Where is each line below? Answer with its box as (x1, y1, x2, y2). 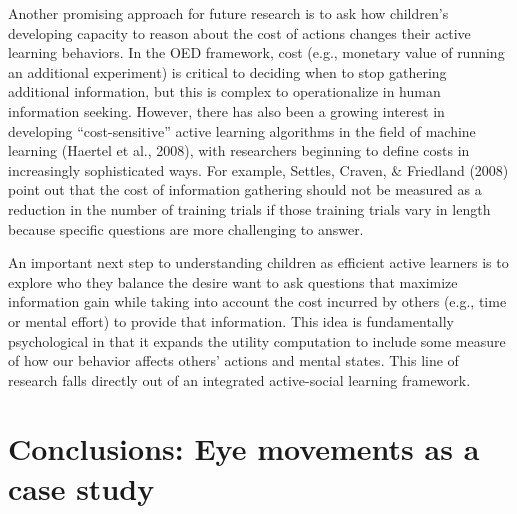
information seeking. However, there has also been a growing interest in (8, 100, 445, 121)
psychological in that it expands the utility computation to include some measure (8, 330, 506, 351)
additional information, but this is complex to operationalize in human (8, 81, 441, 102)
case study (8, 467, 155, 508)
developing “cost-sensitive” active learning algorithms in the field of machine (8, 120, 476, 141)
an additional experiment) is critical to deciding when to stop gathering (8, 61, 447, 82)
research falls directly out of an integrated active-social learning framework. (8, 369, 471, 390)
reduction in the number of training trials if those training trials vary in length (8, 198, 491, 219)
